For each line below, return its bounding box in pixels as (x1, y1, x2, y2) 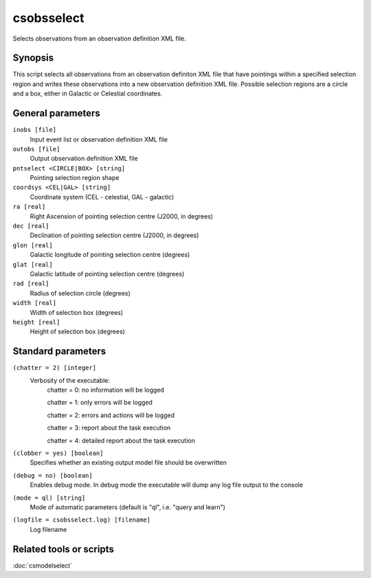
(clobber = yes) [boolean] (12, 449, 104, 457)
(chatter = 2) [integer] (12, 364, 96, 372)
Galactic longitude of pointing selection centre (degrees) (30, 251, 190, 259)
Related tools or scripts (12, 543, 115, 555)
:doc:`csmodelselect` (12, 561, 72, 570)
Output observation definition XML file (30, 155, 138, 163)
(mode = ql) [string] (12, 493, 86, 502)
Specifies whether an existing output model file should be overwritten (30, 458, 227, 467)
